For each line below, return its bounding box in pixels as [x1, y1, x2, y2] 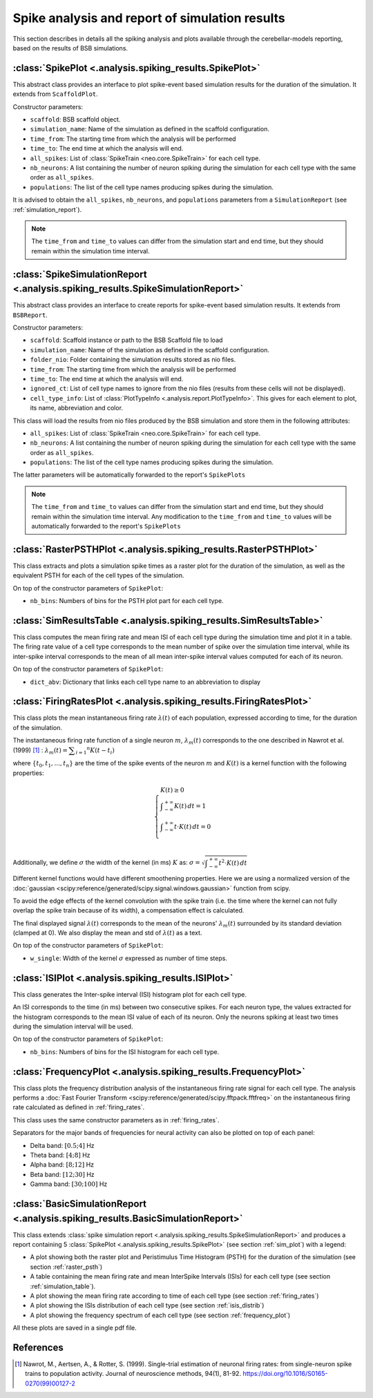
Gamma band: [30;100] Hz [30, 1180, 108, 1188]
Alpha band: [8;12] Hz [30, 1160, 95, 1169]
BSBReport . [12, 311, 48, 319]
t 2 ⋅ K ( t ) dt [218, 857, 248, 867]
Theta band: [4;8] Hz [30, 1151, 90, 1159]
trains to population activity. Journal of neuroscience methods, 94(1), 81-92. [25, 1370, 242, 1378]
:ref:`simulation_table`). [30, 1282, 96, 1290]
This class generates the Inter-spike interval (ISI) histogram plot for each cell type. [12, 990, 247, 998]
